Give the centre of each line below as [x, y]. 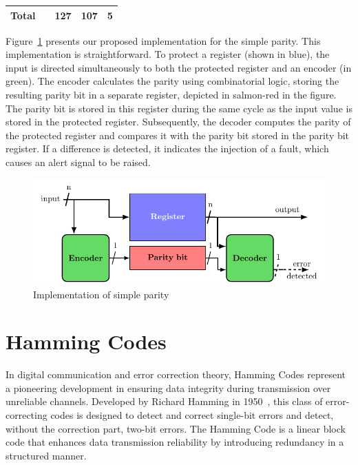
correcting [27, 415]
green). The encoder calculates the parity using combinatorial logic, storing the [172, 81]
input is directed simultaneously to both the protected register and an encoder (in [179, 67]
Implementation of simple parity [101, 294]
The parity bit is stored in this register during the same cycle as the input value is [179, 108]
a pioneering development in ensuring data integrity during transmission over [168, 387]
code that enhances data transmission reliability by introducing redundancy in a [175, 442]
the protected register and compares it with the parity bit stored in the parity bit [178, 135]
